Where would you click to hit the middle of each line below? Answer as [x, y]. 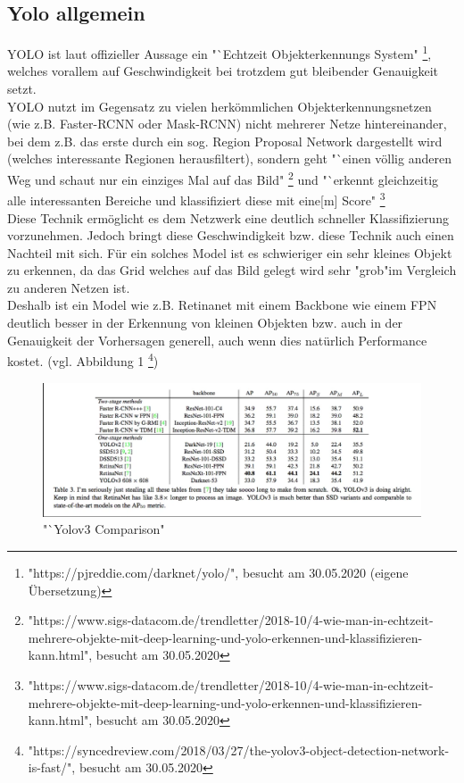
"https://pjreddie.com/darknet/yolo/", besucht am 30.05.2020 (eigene [218, 572]
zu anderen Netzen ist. [69, 287]
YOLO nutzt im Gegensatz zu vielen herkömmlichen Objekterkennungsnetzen [220, 106]
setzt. [22, 89]
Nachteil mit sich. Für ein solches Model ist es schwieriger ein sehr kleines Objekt [230, 252]
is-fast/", [52, 767]
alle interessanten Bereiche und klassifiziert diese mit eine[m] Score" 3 [196, 199]
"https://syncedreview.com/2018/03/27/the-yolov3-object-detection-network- [239, 750]
